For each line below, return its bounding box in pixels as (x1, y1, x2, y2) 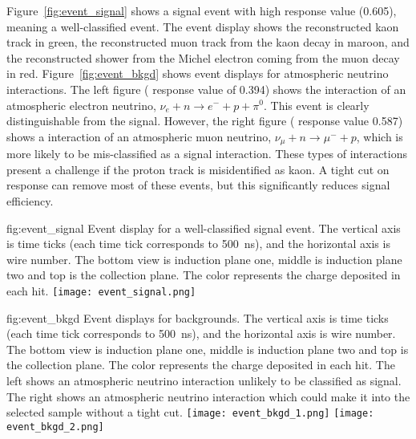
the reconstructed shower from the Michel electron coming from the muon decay (6, 49, 400, 66)
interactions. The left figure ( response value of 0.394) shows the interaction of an (6, 80, 406, 97)
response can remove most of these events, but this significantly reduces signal (6, 177, 390, 193)
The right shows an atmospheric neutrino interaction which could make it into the (6, 388, 410, 404)
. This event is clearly (264, 96, 370, 113)
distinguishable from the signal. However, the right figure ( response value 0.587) (6, 112, 403, 129)
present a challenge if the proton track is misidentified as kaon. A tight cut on (6, 161, 390, 177)
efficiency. (6, 192, 54, 209)
